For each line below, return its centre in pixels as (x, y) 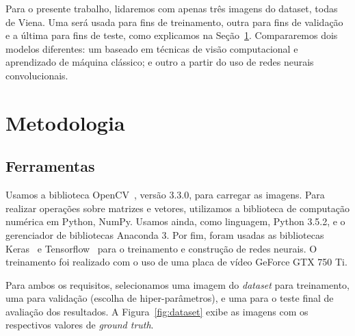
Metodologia (65, 122)
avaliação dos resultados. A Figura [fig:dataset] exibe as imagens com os (157, 311)
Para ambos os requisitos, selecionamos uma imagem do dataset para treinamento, (177, 284)
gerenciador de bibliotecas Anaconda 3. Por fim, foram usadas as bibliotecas (165, 234)
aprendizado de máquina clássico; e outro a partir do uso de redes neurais (160, 62)
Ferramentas (50, 166)
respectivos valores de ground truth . (80, 325)
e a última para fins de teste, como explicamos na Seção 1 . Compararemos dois (172, 35)
